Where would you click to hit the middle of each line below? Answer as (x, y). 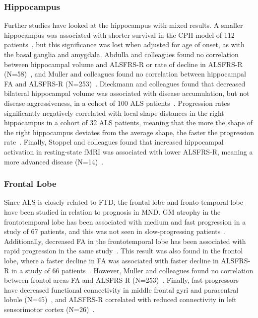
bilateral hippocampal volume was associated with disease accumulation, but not (127, 93)
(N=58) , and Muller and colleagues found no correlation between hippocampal (125, 74)
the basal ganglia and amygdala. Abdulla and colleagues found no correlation (121, 54)
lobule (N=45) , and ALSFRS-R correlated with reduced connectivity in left (120, 299)
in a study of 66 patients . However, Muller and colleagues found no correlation (132, 270)
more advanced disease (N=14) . (54, 161)
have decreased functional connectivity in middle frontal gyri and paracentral (121, 289)
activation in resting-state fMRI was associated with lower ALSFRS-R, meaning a (129, 151)
